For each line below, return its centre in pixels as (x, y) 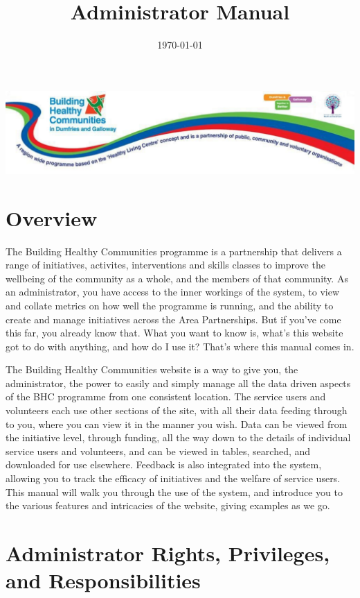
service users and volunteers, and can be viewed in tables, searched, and (158, 451)
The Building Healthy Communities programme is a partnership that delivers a (174, 251)
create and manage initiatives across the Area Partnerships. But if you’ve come (173, 319)
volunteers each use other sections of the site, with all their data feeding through (177, 410)
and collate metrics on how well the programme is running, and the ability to (170, 305)
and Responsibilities (103, 580)
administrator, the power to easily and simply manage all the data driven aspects (178, 383)
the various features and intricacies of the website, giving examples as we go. (168, 505)
